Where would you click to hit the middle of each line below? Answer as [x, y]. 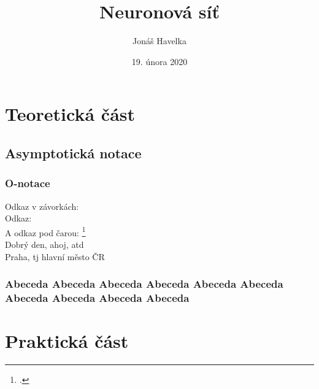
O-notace [28, 183]
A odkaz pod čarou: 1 [45, 231]
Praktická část [67, 341]
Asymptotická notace [73, 152]
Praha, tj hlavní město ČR [55, 256]
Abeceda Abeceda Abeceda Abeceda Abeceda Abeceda [144, 284]
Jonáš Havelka [159, 41]
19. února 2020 [159, 61]
